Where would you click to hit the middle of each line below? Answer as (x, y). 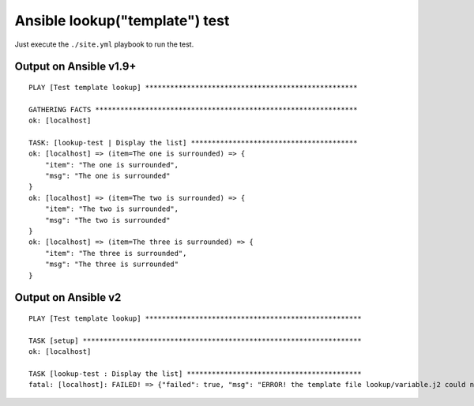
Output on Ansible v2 (68, 297)
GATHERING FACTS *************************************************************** (193, 109)
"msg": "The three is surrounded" (112, 264)
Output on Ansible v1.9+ (75, 67)
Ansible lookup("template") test (122, 21)
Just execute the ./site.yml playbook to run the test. (104, 44)
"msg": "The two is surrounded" (107, 220)
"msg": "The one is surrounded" (107, 176)
